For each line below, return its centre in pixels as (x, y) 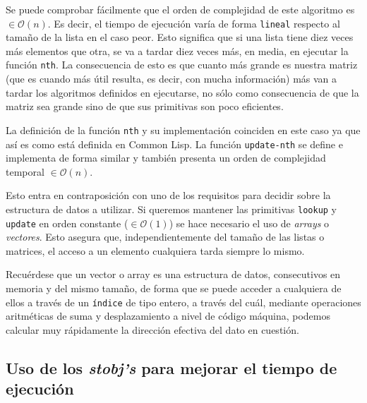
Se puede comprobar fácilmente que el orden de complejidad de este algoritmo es (180, 9)
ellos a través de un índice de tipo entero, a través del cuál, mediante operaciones (183, 302)
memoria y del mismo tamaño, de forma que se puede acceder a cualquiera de (174, 288)
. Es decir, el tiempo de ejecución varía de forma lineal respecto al (194, 23)
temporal (25, 171)
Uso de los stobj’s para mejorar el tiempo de (172, 367)
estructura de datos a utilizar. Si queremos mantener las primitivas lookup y (172, 209)
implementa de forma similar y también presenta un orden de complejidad (166, 158)
